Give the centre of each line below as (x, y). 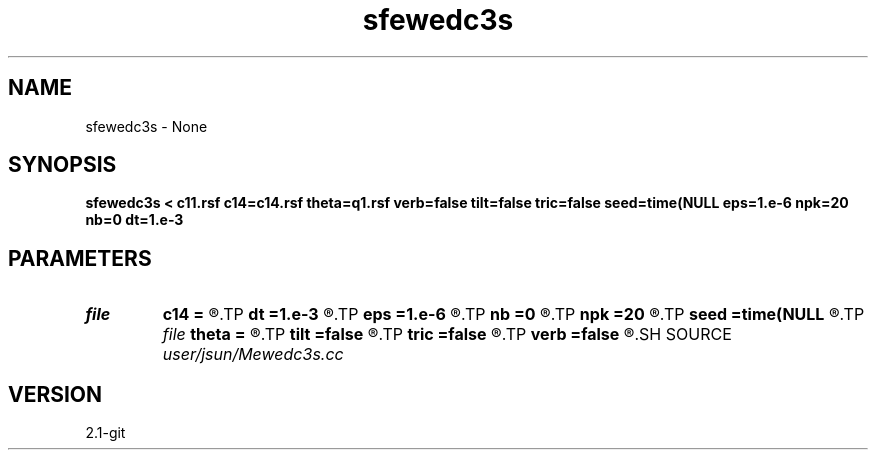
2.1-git (105, 433)
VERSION (55, 394)
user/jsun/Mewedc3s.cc (253, 354)
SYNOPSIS (62, 165)
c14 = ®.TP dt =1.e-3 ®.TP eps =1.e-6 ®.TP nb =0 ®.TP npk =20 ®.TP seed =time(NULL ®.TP (513, 314)
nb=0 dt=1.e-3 (134, 220)
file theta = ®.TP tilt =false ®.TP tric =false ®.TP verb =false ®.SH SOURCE (447, 334)
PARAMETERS (80, 258)
